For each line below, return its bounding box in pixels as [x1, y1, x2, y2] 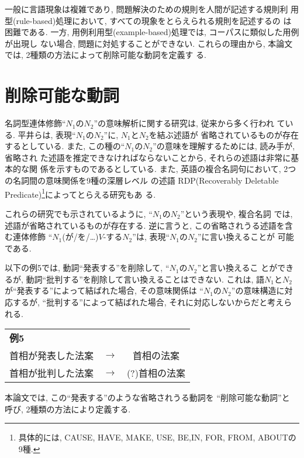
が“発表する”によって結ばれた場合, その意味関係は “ [5, 284, 203, 297]
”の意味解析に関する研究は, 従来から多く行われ [94, 117, 274, 129]
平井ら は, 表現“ [18, 128, 76, 140]
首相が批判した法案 [9, 366, 94, 380]
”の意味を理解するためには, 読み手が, [153, 140, 295, 152]
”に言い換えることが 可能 [197, 230, 294, 243]
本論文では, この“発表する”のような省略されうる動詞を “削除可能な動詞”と [5, 391, 290, 404]
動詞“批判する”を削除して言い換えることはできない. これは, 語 [26, 273, 265, 285]
